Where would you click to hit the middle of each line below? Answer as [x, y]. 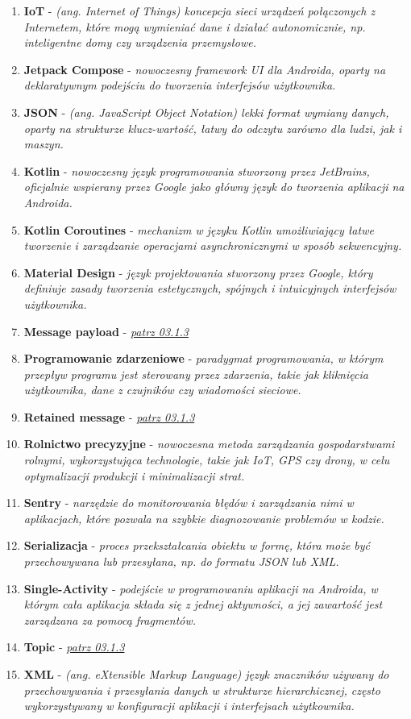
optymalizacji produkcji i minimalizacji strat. [134, 475]
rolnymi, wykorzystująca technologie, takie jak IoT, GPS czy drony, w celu [207, 460]
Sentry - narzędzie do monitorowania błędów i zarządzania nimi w [189, 503]
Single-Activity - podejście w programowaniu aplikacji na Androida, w [201, 588]
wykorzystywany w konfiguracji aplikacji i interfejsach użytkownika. [189, 706]
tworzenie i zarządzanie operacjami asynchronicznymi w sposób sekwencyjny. [213, 245]
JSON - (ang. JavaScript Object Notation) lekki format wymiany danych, [206, 112]
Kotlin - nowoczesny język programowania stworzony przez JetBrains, [197, 170]
